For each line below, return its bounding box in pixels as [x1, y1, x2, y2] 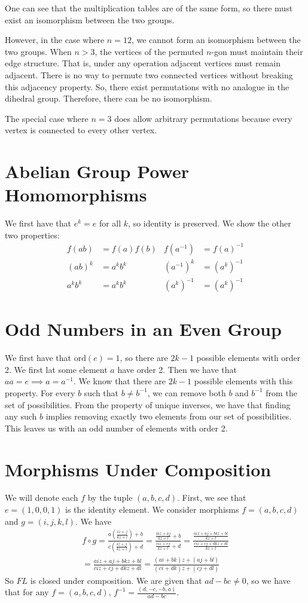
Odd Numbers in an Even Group [5, 317, 282, 341]
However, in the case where [5, 33, 105, 46]
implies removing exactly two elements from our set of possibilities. [45, 410, 292, 423]
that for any [5, 586, 49, 598]
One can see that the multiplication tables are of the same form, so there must [5, 2, 293, 14]
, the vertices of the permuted [94, 45, 204, 57]
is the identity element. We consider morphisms [65, 503, 239, 516]
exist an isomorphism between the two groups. [5, 13, 175, 26]
